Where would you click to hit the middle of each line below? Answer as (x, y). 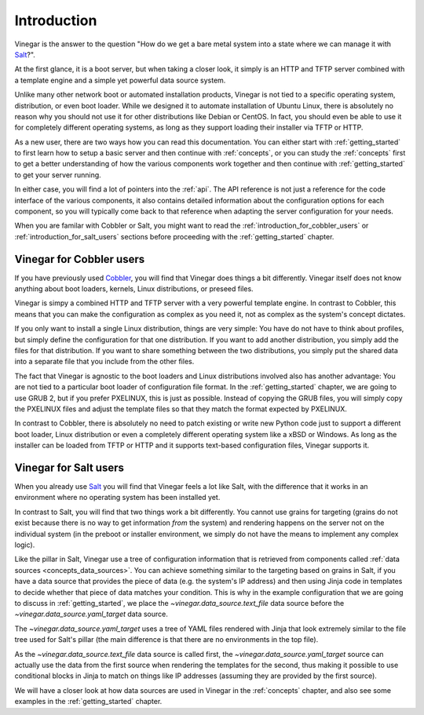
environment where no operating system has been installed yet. (117, 498)
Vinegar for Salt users (69, 467)
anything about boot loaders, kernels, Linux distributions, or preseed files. (134, 289)
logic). (25, 545)
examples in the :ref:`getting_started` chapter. (88, 702)
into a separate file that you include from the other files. (104, 362)
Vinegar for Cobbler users (80, 259)
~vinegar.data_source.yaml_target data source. (91, 614)
